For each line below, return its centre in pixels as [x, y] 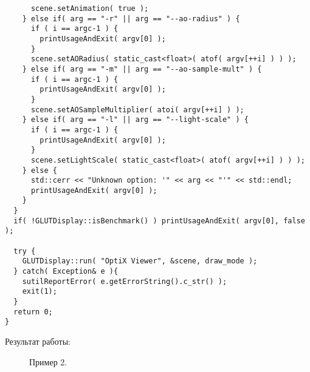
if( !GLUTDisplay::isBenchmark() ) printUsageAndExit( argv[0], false [159, 221]
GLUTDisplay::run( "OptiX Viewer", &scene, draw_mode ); [140, 261]
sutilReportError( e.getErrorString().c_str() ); [125, 281]
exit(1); [40, 292]
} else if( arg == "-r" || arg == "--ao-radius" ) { [131, 19]
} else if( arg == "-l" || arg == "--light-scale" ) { [135, 120]
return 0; [33, 312]
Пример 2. [48, 361]
